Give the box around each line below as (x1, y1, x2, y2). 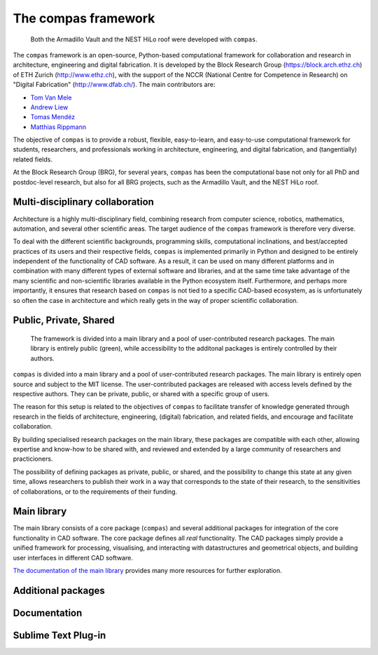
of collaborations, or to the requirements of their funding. (13, 487, 178, 496)
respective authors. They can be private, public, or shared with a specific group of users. (13, 390, 269, 398)
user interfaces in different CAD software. (13, 553, 133, 562)
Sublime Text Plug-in (13, 629, 106, 641)
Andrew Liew (30, 102, 69, 112)
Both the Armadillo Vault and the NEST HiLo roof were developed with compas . (30, 35, 258, 43)
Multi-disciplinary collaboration (13, 196, 154, 208)
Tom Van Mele (30, 93, 72, 102)
